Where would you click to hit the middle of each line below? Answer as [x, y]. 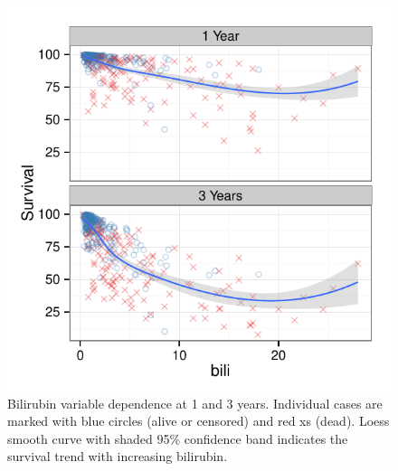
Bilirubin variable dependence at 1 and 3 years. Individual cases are [195, 403]
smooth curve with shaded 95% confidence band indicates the [178, 438]
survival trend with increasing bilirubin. [118, 456]
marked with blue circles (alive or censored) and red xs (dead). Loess [199, 421]
